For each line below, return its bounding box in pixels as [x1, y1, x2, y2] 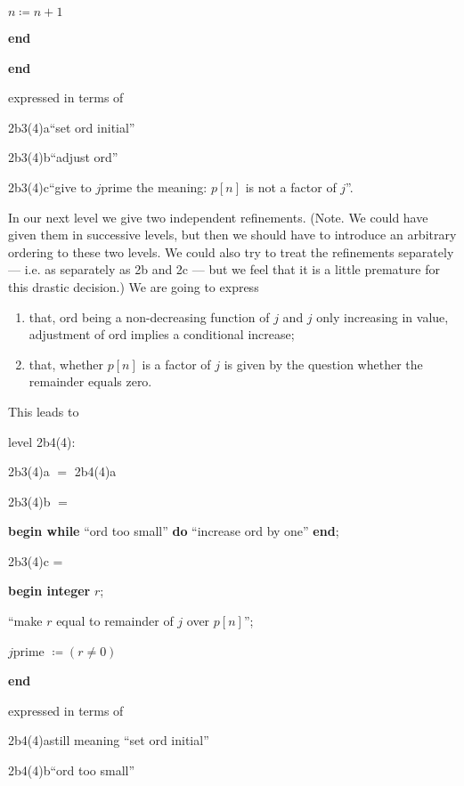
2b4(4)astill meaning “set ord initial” [8, 731, 209, 750]
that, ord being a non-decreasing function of [28, 307, 270, 326]
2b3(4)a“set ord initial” [8, 117, 135, 136]
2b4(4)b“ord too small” [8, 761, 135, 780]
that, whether [28, 354, 104, 373]
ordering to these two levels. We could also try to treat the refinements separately [8, 242, 454, 261]
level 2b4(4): [8, 432, 76, 450]
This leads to [8, 401, 79, 420]
